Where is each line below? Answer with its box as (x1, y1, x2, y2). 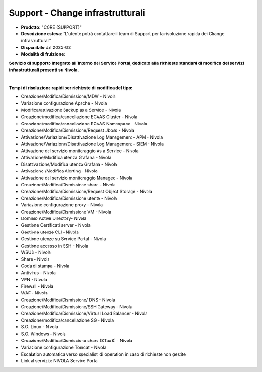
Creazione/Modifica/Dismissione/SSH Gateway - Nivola (21, 304, 132, 310)
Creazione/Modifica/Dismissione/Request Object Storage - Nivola (21, 188, 153, 194)
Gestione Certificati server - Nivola (21, 222, 91, 228)
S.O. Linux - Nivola (21, 324, 58, 330)
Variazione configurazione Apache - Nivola (21, 100, 107, 106)
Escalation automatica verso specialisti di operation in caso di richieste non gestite (21, 351, 186, 357)
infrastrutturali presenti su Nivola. (9, 67, 79, 73)
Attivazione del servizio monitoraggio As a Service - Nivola (21, 148, 139, 154)
